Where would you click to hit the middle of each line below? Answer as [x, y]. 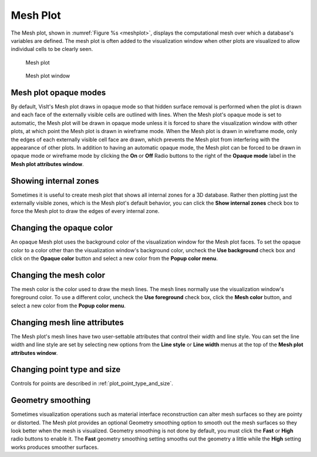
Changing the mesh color [58, 275]
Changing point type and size [66, 370]
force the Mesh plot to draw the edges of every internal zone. [85, 211]
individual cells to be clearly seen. [52, 49]
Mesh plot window [48, 76]
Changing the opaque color [62, 228]
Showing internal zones [55, 181]
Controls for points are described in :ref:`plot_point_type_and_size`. [92, 384]
